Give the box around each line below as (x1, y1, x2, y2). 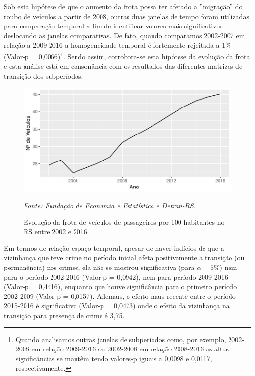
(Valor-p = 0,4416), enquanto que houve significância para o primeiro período (4, 281, 237, 292)
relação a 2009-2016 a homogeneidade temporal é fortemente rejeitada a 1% (4, 40, 231, 50)
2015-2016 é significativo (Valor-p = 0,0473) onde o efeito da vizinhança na (4, 300, 229, 311)
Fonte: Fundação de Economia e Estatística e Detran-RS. (24, 200, 196, 210)
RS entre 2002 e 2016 (24, 226, 87, 237)
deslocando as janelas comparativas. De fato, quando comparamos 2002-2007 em (4, 30, 245, 40)
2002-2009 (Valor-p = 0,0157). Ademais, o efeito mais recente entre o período (4, 291, 236, 301)
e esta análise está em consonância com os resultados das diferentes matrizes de (4, 61, 243, 71)
